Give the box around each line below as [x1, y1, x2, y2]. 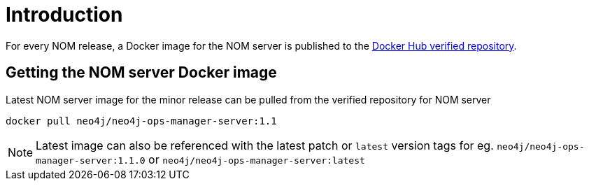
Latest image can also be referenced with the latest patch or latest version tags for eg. [36, 138, 494, 152]
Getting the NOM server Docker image [6, 64, 277, 82]
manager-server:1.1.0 [36, 155, 146, 166]
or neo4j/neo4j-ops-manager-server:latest [148, 152, 365, 166]
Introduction [6, 3, 123, 27]
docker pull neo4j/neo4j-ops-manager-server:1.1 [6, 115, 277, 127]
